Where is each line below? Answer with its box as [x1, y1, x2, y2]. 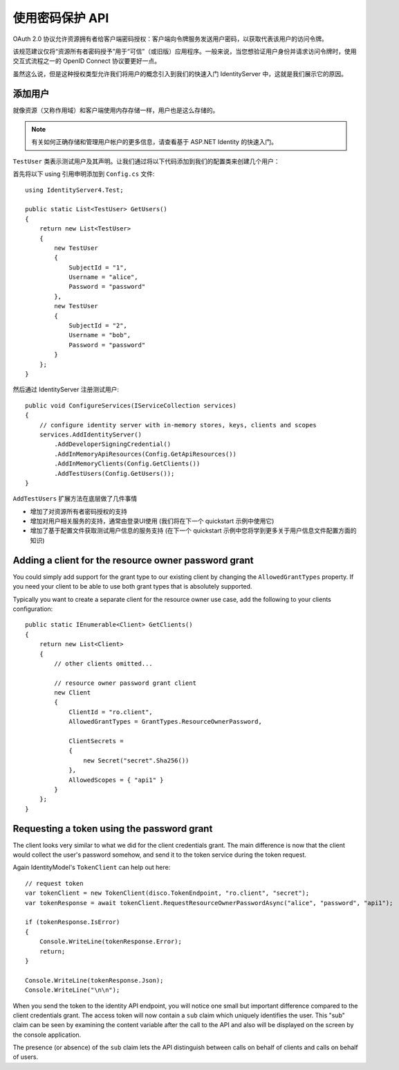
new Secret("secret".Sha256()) [83, 756, 189, 765]
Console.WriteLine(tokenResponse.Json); [25, 977, 164, 984]
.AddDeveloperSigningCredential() [54, 440, 171, 448]
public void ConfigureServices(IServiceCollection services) [25, 402, 236, 409]
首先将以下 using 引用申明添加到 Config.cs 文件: [12, 170, 155, 178]
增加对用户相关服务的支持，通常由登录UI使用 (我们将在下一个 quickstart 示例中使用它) [30, 517, 275, 526]
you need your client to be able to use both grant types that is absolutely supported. [12, 582, 252, 591]
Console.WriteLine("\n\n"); [25, 986, 120, 994]
